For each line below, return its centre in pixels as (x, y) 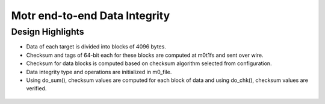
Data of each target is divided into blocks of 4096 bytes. (96, 47)
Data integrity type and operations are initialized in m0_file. (99, 72)
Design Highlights (48, 32)
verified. (36, 88)
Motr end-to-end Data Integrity (91, 16)
